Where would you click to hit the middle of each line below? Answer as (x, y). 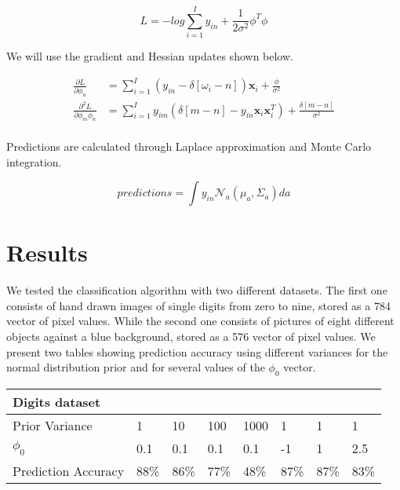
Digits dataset (57, 402)
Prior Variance (53, 425)
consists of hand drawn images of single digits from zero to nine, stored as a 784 (198, 305)
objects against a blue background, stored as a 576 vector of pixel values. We (191, 336)
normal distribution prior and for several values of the (136, 367)
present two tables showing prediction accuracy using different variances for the (197, 351)
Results (47, 252)
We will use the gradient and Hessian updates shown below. (150, 56)
